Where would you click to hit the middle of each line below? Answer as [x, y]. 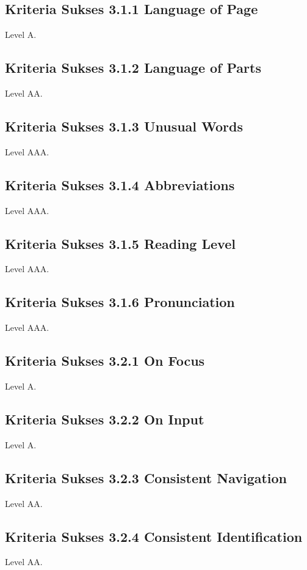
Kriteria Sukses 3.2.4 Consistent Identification [154, 536]
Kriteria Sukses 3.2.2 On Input [105, 419]
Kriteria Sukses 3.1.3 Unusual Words [124, 126]
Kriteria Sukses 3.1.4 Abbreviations [120, 184]
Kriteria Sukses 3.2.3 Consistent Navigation [146, 477]
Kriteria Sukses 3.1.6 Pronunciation [120, 302]
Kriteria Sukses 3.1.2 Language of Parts [133, 68]
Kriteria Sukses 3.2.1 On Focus [105, 361]
